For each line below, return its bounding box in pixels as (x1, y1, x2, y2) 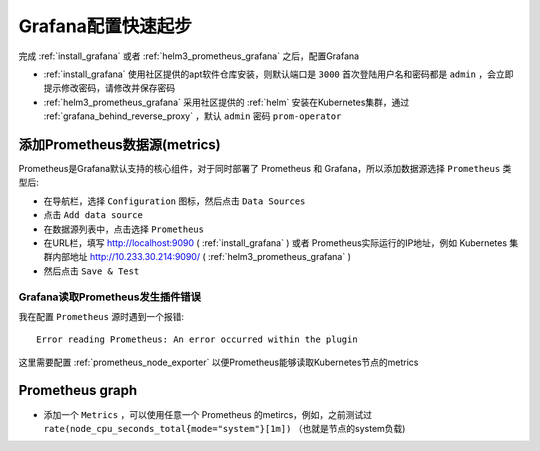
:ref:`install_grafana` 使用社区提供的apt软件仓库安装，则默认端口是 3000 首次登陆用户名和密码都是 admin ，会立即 (43, 68, 514, 80)
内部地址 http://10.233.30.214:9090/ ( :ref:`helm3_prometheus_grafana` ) (51, 251, 352, 263)
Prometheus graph (18, 382, 138, 399)
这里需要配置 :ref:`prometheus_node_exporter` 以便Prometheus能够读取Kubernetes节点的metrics (18, 356, 419, 368)
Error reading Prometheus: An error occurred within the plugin (36, 334, 359, 345)
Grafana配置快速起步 (18, 15, 192, 37)
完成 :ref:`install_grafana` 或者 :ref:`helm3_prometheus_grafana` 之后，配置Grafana (18, 50, 360, 62)
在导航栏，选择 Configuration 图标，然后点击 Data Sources (43, 195, 306, 207)
